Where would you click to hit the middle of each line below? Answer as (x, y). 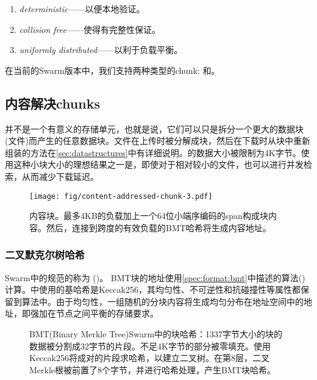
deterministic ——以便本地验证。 (82, 9)
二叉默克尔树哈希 (45, 255)
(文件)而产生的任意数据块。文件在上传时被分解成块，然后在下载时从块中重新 (158, 141)
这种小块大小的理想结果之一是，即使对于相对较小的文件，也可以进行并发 (158, 164)
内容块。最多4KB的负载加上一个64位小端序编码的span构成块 (149, 216)
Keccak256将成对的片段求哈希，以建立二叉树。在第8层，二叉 (149, 358)
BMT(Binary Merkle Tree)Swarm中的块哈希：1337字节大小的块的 (156, 333)
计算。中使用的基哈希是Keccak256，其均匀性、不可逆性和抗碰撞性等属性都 (153, 289)
